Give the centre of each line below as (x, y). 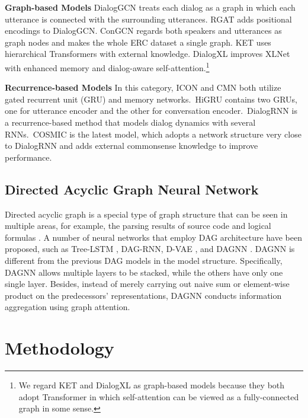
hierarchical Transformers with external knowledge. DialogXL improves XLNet (147, 54)
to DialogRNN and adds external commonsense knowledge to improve (131, 146)
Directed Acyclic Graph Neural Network (132, 189)
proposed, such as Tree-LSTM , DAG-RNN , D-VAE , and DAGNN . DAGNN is (150, 249)
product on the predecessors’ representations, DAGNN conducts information (143, 295)
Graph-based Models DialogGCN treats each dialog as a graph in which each (150, 7)
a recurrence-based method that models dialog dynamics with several (130, 122)
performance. (28, 157)
